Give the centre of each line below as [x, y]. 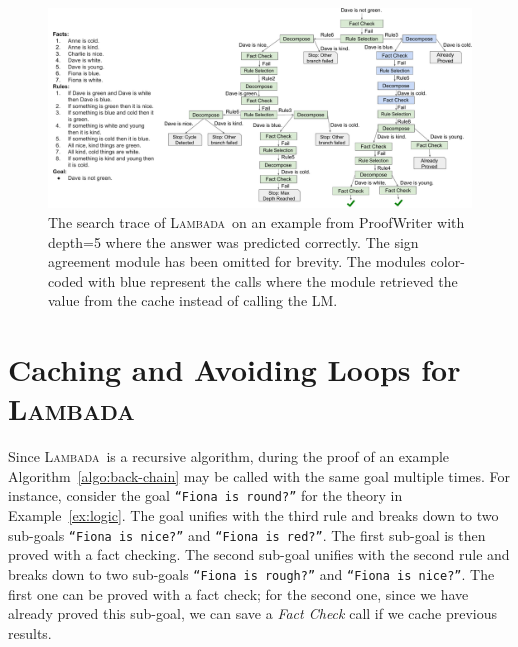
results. [30, 632]
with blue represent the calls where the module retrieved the [273, 280]
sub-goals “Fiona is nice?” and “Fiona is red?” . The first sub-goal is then [247, 534]
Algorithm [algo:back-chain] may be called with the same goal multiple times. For [259, 475]
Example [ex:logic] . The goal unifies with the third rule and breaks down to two [253, 515]
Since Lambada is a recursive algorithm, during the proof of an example [229, 456]
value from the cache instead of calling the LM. [193, 300]
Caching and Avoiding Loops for [234, 369]
